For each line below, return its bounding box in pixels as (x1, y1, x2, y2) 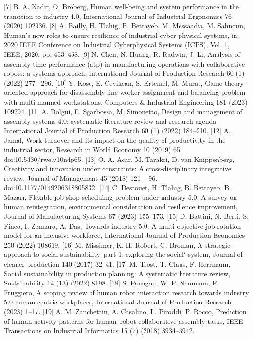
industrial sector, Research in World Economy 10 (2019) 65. (4, 144, 182, 154)
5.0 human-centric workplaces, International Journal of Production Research (4, 297, 232, 307)
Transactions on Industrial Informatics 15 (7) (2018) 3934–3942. (4, 325, 195, 336)
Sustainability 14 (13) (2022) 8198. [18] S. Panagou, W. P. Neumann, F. (4, 278, 219, 288)
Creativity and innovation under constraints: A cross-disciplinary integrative (4, 163, 231, 174)
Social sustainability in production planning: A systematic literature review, (4, 268, 231, 278)
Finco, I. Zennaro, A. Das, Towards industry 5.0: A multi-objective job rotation (4, 220, 241, 231)
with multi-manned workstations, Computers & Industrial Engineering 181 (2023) (4, 96, 248, 107)
